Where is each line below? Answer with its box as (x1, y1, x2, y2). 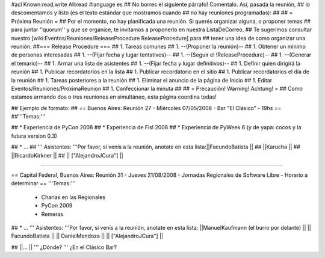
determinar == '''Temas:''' (11, 180, 76, 187)
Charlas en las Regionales (41, 193, 105, 201)
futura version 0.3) (11, 132, 57, 140)
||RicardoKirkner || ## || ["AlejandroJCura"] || (11, 152, 123, 159)
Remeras (41, 210, 63, 218)
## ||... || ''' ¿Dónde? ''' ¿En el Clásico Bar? (11, 244, 117, 251)
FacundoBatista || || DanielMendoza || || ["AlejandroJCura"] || (11, 232, 164, 240)
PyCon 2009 (41, 202, 73, 209)
